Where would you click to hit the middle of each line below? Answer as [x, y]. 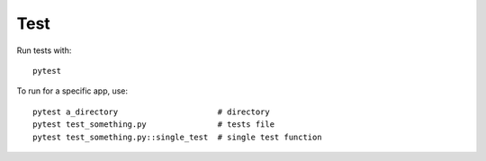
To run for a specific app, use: [72, 91]
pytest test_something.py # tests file [153, 125]
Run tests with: [44, 50]
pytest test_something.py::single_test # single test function [178, 137]
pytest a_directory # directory [151, 112]
